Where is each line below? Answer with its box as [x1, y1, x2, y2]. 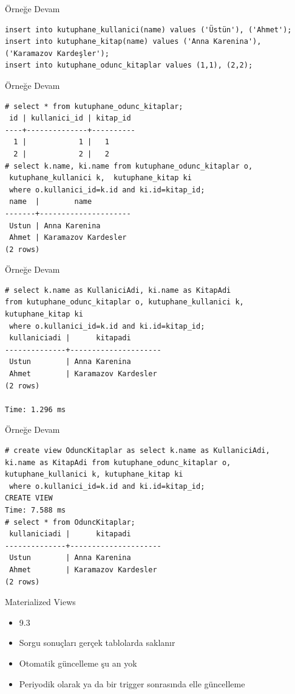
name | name [9, 197, 92, 206]
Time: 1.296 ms [5, 405, 66, 414]
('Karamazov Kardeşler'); [5, 49, 109, 58]
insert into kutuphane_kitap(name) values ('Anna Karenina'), [5, 37, 262, 46]
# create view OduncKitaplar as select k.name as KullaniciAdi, [5, 446, 270, 455]
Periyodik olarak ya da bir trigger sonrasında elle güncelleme [19, 677, 245, 690]
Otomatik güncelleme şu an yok [19, 656, 137, 669]
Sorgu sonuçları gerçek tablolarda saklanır [19, 636, 175, 649]
